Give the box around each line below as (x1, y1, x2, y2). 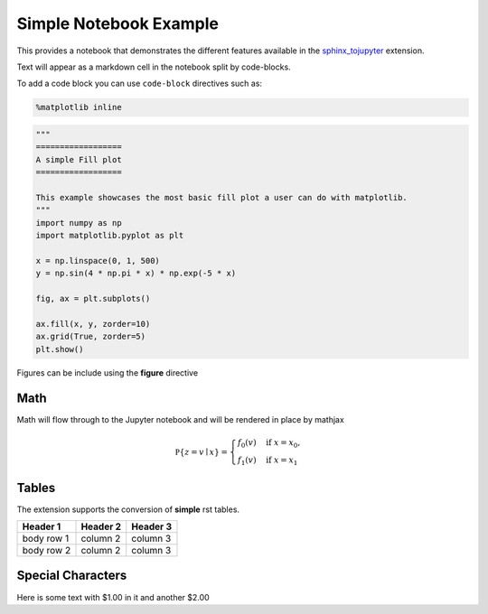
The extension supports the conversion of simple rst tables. (16, 504, 239, 515)
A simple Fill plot (35, 154, 122, 164)
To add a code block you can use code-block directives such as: (16, 78, 262, 89)
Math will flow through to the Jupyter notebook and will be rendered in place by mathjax (16, 414, 345, 425)
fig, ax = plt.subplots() (35, 293, 151, 303)
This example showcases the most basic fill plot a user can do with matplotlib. (35, 192, 408, 202)
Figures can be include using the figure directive (16, 367, 199, 378)
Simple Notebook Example (16, 14, 219, 33)
